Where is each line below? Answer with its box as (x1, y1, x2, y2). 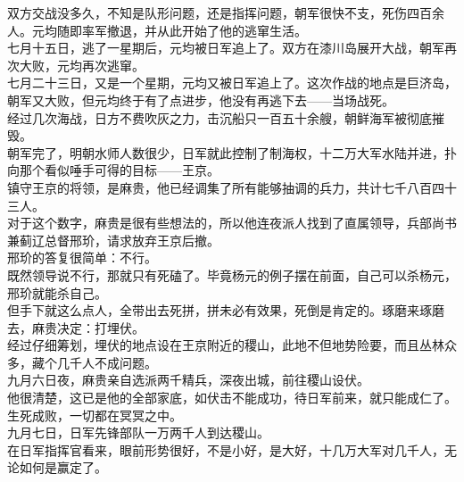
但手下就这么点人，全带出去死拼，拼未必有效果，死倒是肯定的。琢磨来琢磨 (7, 301, 444, 320)
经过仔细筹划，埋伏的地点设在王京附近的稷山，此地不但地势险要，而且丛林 (7, 336, 444, 354)
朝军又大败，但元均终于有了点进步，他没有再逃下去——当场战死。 (7, 90, 394, 109)
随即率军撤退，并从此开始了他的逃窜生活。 (56, 21, 307, 39)
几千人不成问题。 (56, 353, 157, 371)
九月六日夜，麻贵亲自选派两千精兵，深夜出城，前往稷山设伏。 (7, 370, 369, 389)
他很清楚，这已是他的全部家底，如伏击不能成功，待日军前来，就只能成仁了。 (7, 388, 457, 407)
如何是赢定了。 (19, 458, 107, 477)
